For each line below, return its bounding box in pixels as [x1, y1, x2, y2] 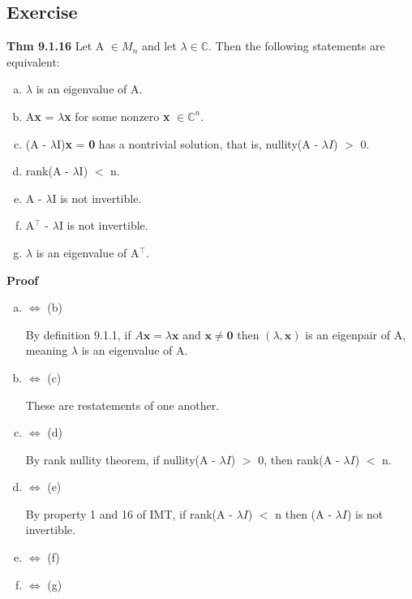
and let [141, 37, 177, 54]
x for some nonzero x [64, 107, 170, 124]
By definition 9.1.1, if [25, 325, 131, 343]
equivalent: [6, 53, 60, 70]
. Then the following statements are [208, 37, 385, 54]
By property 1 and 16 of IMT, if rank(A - [25, 505, 233, 522]
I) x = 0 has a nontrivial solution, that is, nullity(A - [56, 135, 319, 152]
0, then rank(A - [258, 450, 340, 468]
